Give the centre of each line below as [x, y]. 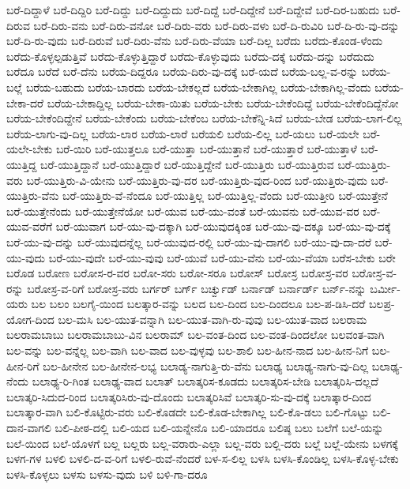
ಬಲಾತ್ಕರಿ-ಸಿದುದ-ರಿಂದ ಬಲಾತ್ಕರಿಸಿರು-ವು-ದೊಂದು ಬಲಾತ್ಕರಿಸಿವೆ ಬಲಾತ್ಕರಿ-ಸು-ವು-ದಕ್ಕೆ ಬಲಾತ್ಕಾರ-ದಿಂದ [189, 396]
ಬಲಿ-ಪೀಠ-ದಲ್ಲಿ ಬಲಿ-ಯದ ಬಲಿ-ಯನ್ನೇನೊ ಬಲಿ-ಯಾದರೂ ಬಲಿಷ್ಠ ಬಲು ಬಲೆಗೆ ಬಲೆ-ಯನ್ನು [219, 428]
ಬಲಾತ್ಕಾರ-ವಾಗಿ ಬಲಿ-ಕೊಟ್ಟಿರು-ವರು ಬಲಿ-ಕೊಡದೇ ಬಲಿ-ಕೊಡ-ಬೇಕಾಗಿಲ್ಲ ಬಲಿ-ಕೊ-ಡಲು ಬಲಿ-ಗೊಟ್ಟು [188, 412]
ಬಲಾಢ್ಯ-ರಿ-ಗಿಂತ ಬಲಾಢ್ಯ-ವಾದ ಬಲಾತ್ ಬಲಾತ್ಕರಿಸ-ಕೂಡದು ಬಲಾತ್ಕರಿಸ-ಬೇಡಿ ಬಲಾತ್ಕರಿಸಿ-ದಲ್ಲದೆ [205, 381]
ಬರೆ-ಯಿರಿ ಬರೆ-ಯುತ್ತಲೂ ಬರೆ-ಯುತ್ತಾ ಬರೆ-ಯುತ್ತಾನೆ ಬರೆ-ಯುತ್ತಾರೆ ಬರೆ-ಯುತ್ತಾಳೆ [206, 149]
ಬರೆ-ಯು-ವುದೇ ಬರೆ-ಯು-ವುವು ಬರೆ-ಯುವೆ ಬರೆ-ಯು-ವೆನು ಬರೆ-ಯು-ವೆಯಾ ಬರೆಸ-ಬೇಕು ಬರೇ [222, 257]
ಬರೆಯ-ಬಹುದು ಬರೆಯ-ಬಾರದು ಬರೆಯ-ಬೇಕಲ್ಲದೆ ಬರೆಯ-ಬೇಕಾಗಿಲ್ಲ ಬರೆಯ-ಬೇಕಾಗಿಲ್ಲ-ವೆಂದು [198, 87]
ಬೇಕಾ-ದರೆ [25, 102]
